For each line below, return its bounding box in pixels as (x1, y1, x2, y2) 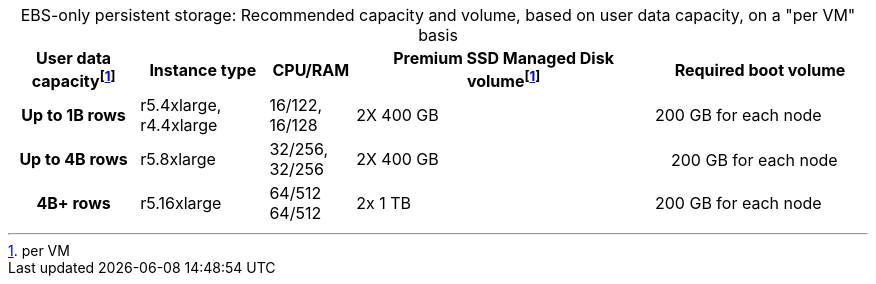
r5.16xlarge (140, 193, 222, 214)
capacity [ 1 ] (31, 68, 116, 92)
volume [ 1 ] (466, 68, 541, 92)
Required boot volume (674, 59, 846, 80)
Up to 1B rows (21, 105, 126, 126)
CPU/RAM (272, 59, 350, 80)
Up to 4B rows (19, 149, 128, 170)
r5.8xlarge (140, 149, 216, 170)
